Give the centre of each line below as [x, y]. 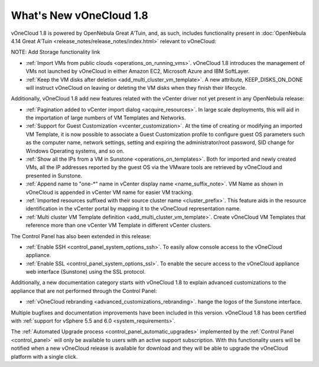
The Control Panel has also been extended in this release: [81, 236]
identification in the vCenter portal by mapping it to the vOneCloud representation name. [134, 209]
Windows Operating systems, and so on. [75, 151]
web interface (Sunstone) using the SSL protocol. [86, 272]
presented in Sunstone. [54, 176]
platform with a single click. [44, 356]
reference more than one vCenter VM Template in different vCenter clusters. [119, 225]
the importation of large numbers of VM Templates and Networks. [106, 118]
